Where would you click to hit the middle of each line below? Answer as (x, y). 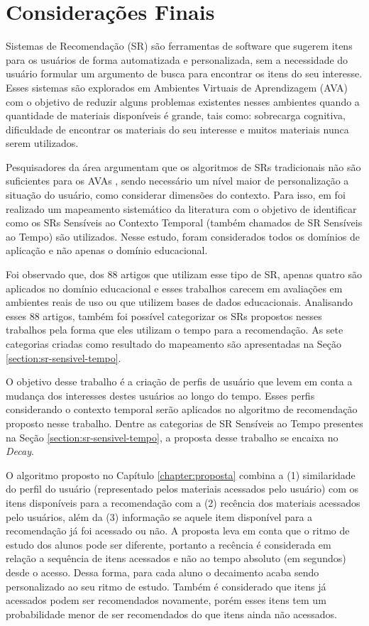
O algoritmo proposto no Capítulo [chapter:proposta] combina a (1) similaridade (181, 474)
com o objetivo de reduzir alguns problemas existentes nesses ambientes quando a (183, 101)
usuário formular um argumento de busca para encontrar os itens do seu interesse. (184, 73)
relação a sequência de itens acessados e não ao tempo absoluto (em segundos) (176, 558)
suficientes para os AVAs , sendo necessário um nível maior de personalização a (177, 181)
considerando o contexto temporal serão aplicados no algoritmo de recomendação (182, 409)
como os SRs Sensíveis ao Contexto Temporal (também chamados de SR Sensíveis (184, 223)
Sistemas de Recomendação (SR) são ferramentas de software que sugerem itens (179, 46)
